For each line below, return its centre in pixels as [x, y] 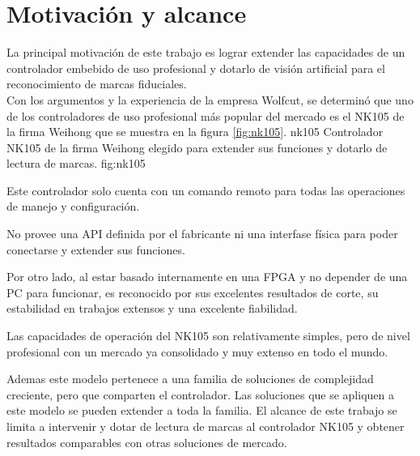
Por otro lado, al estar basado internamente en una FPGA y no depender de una [207, 277]
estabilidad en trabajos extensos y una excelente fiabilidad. [152, 308]
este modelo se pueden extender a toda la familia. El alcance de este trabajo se [202, 410]
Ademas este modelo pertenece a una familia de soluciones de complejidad [190, 379]
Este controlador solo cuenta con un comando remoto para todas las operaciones [206, 190]
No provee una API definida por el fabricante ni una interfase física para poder [202, 234]
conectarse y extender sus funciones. [96, 249]
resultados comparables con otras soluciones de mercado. [147, 442]
